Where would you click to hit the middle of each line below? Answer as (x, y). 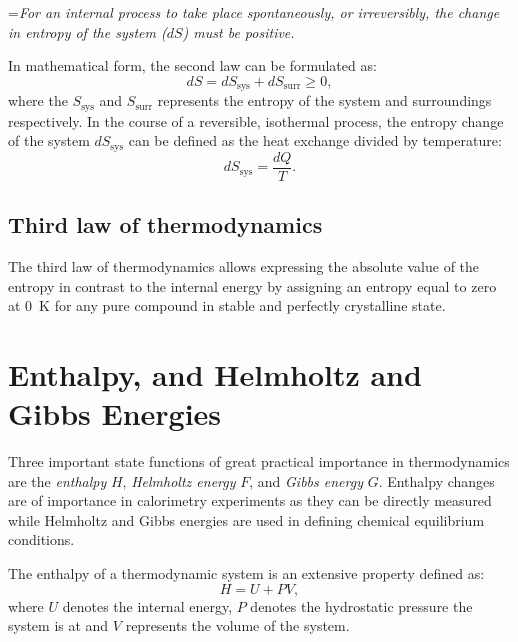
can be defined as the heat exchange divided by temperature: (315, 140)
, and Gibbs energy (306, 480)
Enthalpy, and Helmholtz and (215, 373)
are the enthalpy (57, 480)
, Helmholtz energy (179, 480)
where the (38, 100)
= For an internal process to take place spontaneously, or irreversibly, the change (254, 12)
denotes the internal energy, (147, 605)
